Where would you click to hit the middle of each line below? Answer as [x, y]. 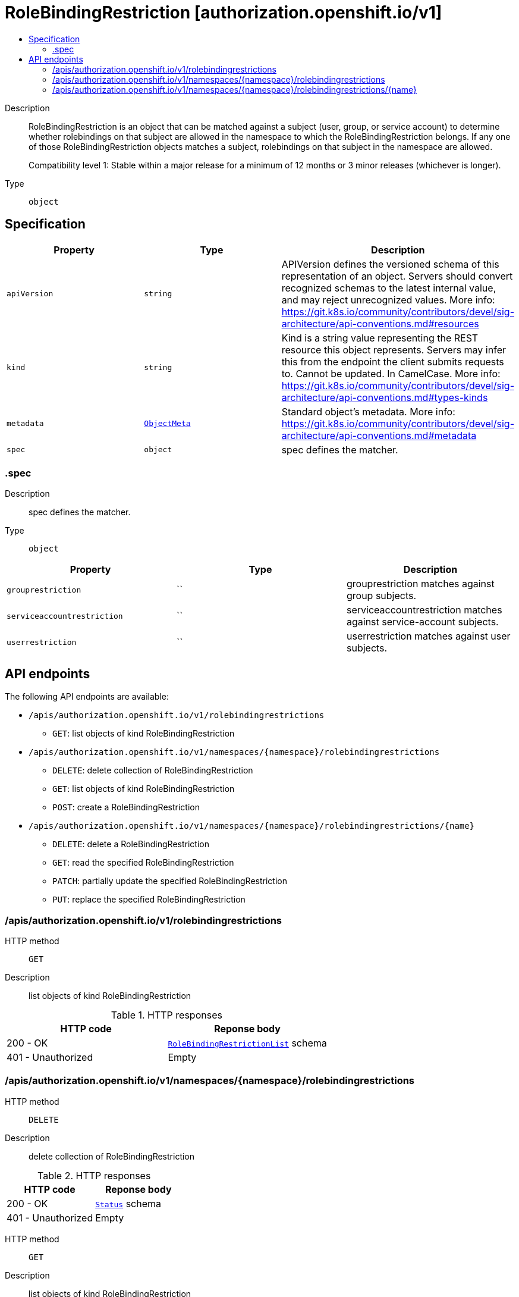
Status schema [128, 1203]
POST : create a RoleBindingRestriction [126, 807]
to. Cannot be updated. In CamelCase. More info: [391, 373]
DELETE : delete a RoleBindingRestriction [131, 844]
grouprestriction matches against [420, 584]
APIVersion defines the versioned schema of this [390, 264]
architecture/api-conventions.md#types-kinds [385, 397]
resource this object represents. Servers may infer [394, 350]
